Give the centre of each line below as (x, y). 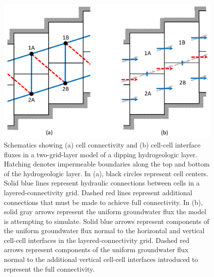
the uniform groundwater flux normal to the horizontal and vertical (104, 231)
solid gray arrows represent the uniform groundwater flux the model (105, 212)
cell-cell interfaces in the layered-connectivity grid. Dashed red (97, 240)
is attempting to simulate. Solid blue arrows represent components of (107, 221)
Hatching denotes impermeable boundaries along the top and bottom (107, 164)
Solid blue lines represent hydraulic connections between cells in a (102, 183)
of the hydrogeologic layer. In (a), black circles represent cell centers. (106, 173)
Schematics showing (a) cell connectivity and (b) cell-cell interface (102, 144)
